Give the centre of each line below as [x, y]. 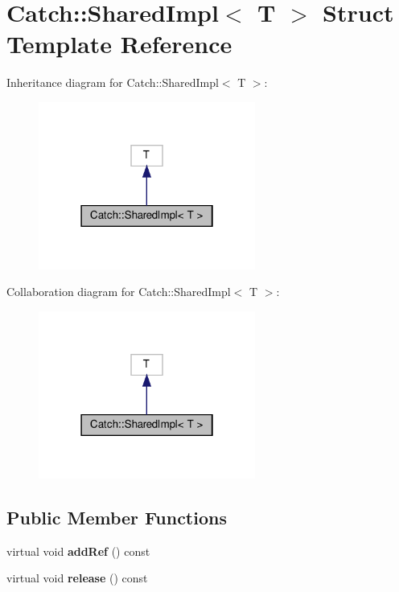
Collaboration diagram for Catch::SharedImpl [119, 292]
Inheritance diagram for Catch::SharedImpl [113, 82]
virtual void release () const [77, 578]
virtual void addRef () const [78, 551]
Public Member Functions [117, 517]
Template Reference [119, 44]
